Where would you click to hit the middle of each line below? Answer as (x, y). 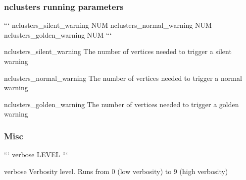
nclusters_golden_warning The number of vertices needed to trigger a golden (122, 104)
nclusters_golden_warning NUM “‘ (58, 34)
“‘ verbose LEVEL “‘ (36, 154)
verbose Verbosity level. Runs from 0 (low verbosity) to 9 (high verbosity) (116, 171)
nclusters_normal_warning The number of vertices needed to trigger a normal (123, 78)
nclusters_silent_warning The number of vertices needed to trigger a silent (118, 51)
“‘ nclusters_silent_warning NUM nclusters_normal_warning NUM (108, 25)
